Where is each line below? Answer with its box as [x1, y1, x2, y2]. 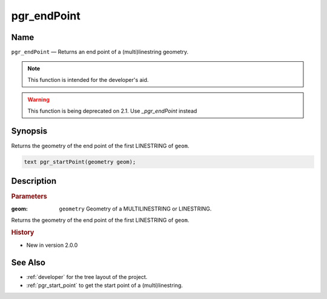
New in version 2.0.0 [26, 241, 78, 249]
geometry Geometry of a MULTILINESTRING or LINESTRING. [59, 205, 212, 212]
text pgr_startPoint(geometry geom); [24, 158, 136, 165]
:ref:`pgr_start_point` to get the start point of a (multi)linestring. [26, 282, 183, 289]
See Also [11, 257, 45, 267]
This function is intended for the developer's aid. [27, 76, 149, 83]
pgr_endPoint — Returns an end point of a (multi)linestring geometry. [11, 49, 189, 56]
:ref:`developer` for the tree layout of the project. [26, 273, 148, 280]
